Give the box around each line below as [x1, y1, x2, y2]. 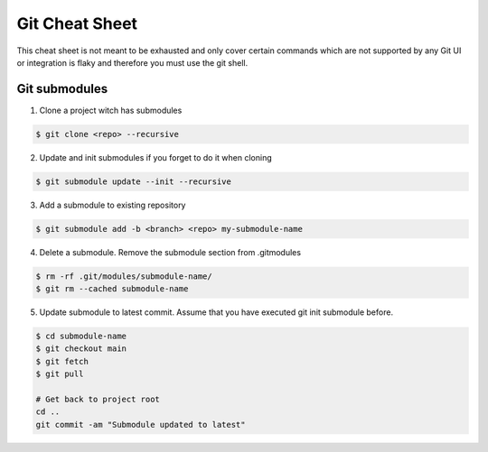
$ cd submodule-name [35, 331, 127, 342]
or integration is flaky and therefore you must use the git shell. [16, 57, 249, 68]
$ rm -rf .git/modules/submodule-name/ [35, 271, 212, 281]
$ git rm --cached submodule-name [35, 284, 189, 294]
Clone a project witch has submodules [39, 105, 183, 115]
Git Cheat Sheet [16, 14, 138, 33]
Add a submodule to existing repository [39, 199, 186, 210]
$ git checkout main [35, 344, 127, 354]
